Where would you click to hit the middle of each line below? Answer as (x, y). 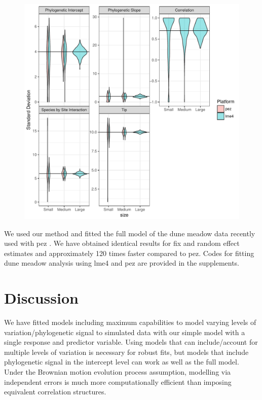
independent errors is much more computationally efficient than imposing (118, 381)
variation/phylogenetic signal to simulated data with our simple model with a (125, 332)
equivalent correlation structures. (55, 392)
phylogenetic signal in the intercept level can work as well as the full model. (122, 362)
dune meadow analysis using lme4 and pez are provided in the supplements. (122, 263)
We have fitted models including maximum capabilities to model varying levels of (130, 322)
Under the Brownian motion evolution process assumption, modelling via (118, 372)
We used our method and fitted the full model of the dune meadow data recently (130, 233)
